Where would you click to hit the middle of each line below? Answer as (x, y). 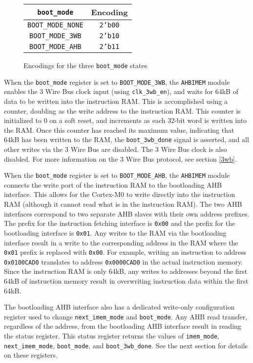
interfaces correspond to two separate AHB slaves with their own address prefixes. (127, 213)
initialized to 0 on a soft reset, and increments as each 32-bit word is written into (126, 120)
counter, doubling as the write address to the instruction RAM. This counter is (122, 110)
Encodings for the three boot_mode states (85, 65)
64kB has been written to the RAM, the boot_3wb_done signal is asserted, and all (126, 139)
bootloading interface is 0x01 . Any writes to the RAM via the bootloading (115, 232)
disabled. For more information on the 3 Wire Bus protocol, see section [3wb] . (120, 158)
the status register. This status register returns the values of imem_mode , (112, 336)
